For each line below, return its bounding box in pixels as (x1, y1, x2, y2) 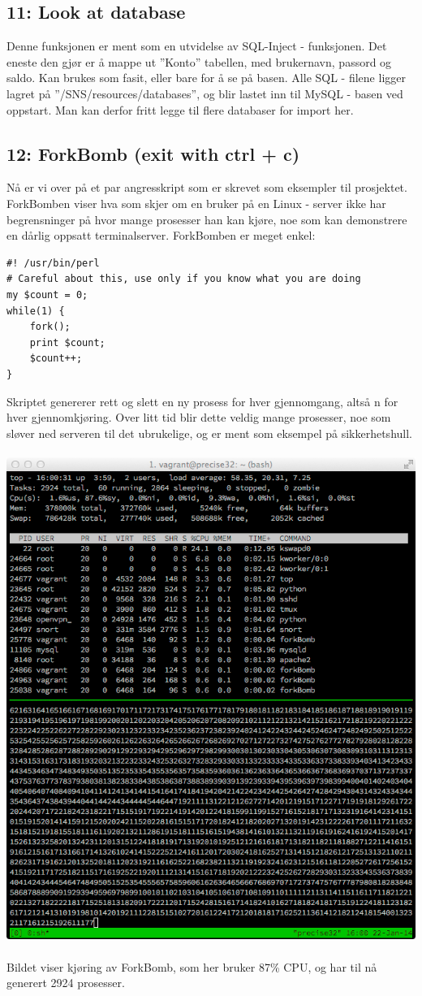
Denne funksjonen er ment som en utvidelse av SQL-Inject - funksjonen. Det (6, 37, 387, 54)
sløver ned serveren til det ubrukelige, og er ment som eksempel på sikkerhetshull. (6, 424, 412, 441)
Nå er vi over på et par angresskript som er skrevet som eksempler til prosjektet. (6, 179, 407, 196)
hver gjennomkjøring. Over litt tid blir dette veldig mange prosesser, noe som (6, 409, 391, 426)
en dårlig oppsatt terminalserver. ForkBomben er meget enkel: (6, 227, 316, 244)
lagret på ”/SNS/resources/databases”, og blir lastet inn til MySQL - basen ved (6, 84, 403, 102)
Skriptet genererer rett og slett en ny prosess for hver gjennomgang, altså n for (6, 392, 398, 409)
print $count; (29, 336, 105, 349)
